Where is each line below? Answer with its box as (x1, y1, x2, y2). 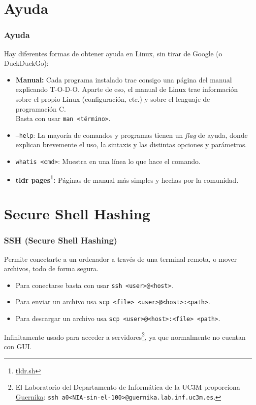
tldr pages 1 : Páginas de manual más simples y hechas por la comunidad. (15, 173, 239, 185)
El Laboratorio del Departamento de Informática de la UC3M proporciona (15, 382, 240, 392)
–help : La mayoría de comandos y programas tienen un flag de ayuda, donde (15, 129, 248, 140)
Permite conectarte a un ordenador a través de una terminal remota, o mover (4, 253, 237, 264)
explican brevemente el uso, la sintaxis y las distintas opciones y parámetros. (15, 139, 247, 150)
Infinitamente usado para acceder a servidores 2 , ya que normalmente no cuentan (4, 330, 246, 342)
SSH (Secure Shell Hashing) (4, 234, 118, 246)
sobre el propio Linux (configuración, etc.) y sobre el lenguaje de (15, 93, 210, 104)
